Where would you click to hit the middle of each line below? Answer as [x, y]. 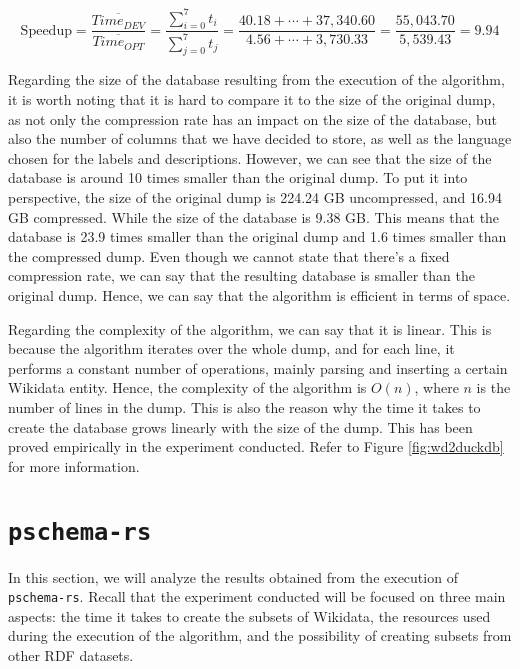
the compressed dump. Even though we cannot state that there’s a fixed [229, 255]
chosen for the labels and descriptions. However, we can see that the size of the [250, 157]
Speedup [46, 30]
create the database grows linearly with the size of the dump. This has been [240, 426]
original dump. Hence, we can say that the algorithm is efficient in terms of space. [259, 295]
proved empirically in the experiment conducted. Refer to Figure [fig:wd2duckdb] [256, 446]
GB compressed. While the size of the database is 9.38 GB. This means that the [254, 216]
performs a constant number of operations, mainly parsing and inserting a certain [258, 367]
